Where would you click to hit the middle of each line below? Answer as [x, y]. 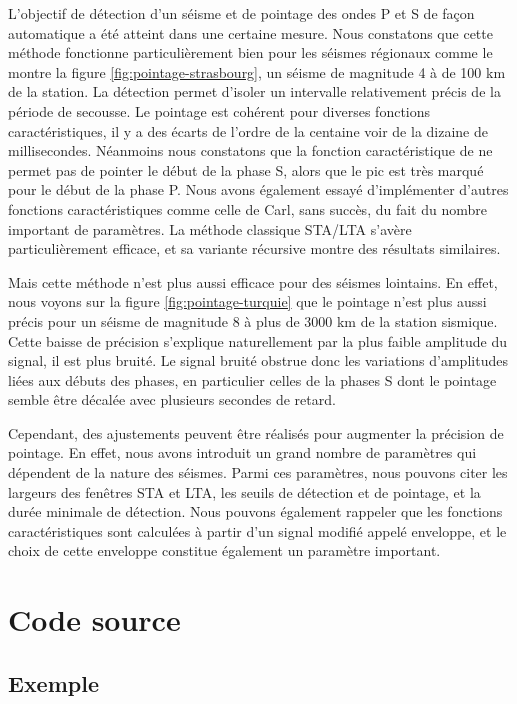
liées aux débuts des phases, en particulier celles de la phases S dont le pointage [252, 379]
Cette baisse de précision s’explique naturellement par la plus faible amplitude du [258, 340]
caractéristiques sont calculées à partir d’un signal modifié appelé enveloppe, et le [257, 530]
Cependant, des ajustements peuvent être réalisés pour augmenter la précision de [256, 432]
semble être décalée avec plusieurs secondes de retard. [172, 399]
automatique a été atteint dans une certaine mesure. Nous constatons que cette [250, 32]
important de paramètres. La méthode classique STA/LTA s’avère [210, 228]
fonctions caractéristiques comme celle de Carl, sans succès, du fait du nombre [247, 208]
